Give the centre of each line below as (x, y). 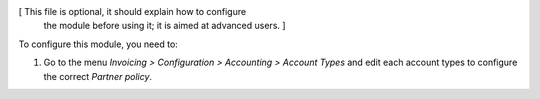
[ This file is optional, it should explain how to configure (132, 11)
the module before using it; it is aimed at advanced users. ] (164, 26)
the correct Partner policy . (98, 76)
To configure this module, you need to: (98, 44)
